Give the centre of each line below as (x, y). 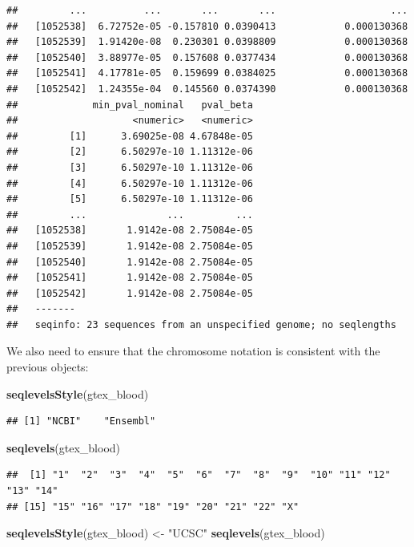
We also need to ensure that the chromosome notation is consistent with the (193, 351)
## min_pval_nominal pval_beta (130, 105)
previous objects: (48, 367)
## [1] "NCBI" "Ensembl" (81, 421)
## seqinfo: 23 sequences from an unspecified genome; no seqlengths (201, 324)
